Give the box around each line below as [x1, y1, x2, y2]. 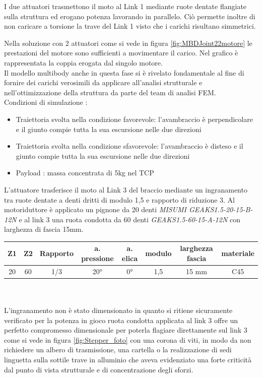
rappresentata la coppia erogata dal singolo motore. [4, 57, 163, 68]
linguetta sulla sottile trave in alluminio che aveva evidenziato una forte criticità [4, 354, 252, 365]
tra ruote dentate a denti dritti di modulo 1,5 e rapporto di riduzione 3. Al [4, 194, 235, 205]
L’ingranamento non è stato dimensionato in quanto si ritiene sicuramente [4, 305, 233, 316]
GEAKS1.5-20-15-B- [188, 204, 253, 215]
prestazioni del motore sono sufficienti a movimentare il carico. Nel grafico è [4, 47, 238, 58]
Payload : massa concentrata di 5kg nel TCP [16, 167, 154, 178]
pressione [81, 253, 114, 263]
